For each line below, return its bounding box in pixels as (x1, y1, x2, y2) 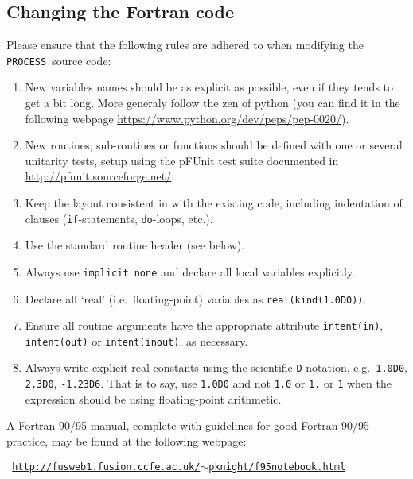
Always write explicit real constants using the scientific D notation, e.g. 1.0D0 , (25, 359, 407, 376)
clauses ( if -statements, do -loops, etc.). (25, 210, 213, 226)
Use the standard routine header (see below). (25, 237, 245, 253)
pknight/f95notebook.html (208, 461, 346, 473)
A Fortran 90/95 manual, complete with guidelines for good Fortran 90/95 (6, 417, 370, 434)
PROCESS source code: (6, 52, 111, 68)
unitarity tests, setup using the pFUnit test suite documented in (25, 152, 339, 168)
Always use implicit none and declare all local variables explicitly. (25, 263, 356, 280)
